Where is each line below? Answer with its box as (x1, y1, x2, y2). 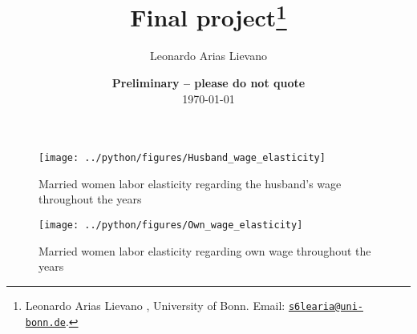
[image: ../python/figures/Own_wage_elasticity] (38, 219, 303, 231)
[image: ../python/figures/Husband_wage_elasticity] (38, 152, 326, 164)
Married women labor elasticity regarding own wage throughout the (38, 242, 371, 259)
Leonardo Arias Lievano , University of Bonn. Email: (25, 296, 285, 313)
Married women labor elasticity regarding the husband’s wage (38, 175, 342, 191)
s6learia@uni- (288, 300, 363, 312)
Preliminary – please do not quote (111, 74, 306, 91)
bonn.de (25, 316, 66, 328)
